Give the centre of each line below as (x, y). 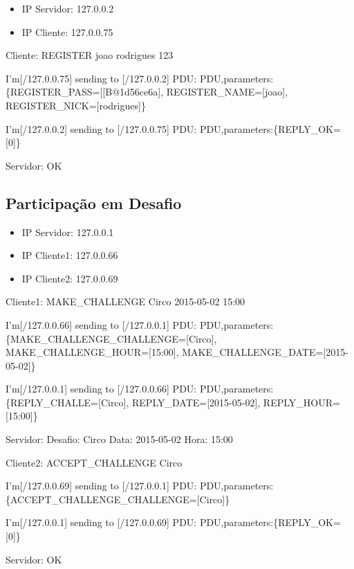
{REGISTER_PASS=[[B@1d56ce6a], (85, 92)
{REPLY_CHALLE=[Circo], (67, 402)
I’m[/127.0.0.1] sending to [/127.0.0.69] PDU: (101, 522)
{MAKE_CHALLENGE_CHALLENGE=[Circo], (111, 338)
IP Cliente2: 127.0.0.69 (70, 278)
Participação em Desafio (94, 202)
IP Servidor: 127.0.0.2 (68, 8)
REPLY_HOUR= (301, 402)
